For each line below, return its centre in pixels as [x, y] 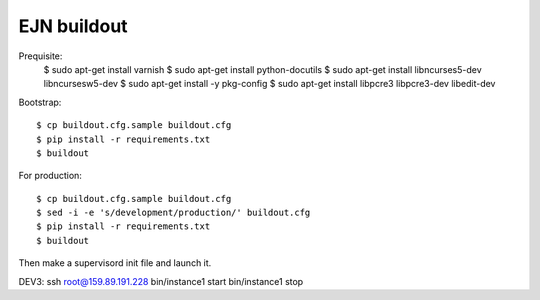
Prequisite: [40, 56]
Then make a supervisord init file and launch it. [115, 263]
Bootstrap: [40, 102]
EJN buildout [73, 26]
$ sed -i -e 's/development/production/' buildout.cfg [173, 213]
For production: [50, 176]
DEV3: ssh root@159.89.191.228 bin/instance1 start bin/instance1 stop [161, 281]
